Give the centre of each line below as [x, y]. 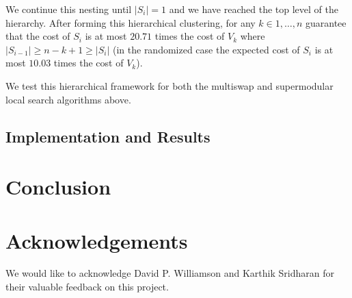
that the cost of [38, 36]
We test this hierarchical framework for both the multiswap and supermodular [170, 85]
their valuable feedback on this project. [87, 287]
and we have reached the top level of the [254, 9]
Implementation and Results [108, 136]
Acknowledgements [97, 240]
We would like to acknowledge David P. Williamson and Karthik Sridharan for [170, 273]
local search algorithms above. [68, 99]
